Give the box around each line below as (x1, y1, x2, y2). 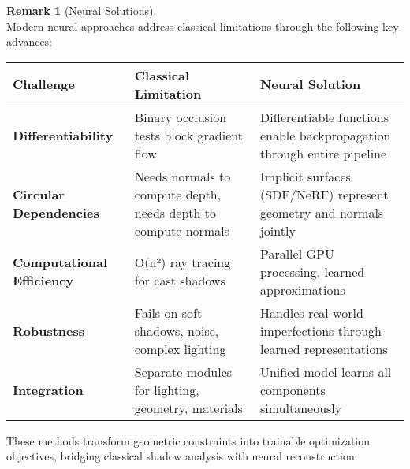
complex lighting (134, 339, 226, 358)
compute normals (134, 221, 229, 240)
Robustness (13, 321, 85, 340)
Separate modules (134, 362, 233, 381)
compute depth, (134, 184, 222, 203)
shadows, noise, (134, 321, 219, 340)
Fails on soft (134, 303, 203, 322)
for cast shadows (134, 271, 225, 290)
